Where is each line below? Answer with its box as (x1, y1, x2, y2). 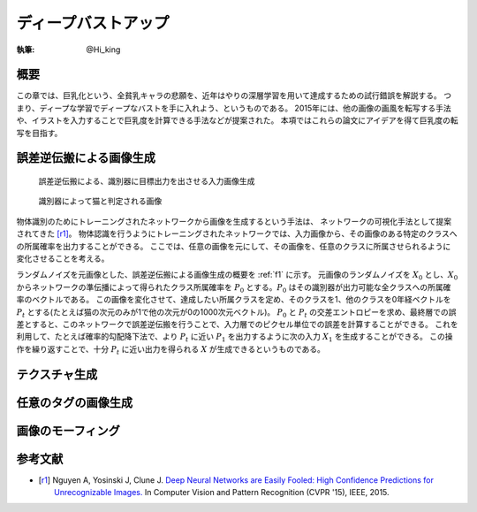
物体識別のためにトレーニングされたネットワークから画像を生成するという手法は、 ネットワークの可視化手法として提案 (16, 216, 452, 226)
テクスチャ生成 (16, 367, 98, 382)
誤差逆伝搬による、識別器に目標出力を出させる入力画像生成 (38, 176, 255, 187)
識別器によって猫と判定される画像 (38, 195, 163, 207)
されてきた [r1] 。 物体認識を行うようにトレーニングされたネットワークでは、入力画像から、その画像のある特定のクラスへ (16, 228, 458, 239)
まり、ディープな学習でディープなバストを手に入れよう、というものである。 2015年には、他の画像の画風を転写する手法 (16, 103, 451, 113)
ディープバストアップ (16, 13, 170, 33)
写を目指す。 (16, 127, 63, 138)
